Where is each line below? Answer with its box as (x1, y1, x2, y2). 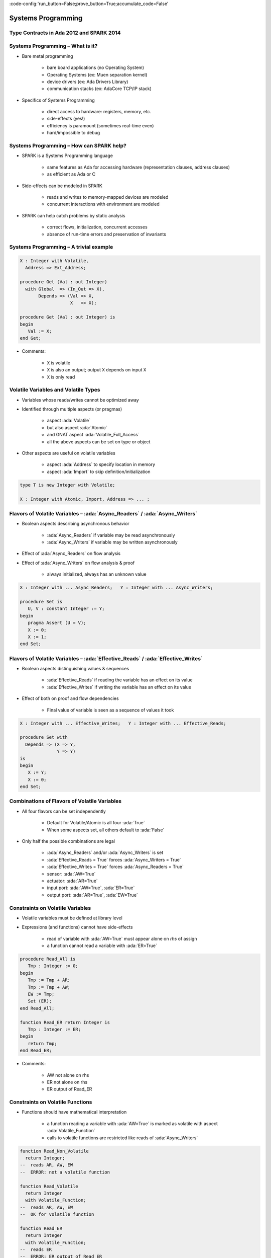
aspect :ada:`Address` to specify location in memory (47, 461, 156, 467)
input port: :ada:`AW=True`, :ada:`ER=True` (47, 885, 135, 891)
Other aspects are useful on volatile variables (22, 450, 115, 456)
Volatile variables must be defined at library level (22, 915, 122, 921)
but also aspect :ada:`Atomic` (47, 424, 108, 430)
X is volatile (47, 360, 70, 366)
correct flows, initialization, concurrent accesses (47, 224, 148, 230)
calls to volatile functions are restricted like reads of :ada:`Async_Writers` (47, 1135, 198, 1141)
